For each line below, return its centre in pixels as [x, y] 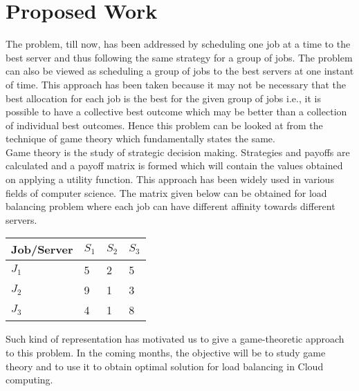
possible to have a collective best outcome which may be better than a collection [176, 112]
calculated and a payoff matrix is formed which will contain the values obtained [174, 165]
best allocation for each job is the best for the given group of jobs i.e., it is [163, 98]
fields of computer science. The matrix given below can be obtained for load [166, 192]
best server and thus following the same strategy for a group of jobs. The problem [179, 57]
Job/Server [42, 249]
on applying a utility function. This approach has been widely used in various [170, 179]
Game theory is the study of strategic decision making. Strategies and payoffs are [178, 152]
